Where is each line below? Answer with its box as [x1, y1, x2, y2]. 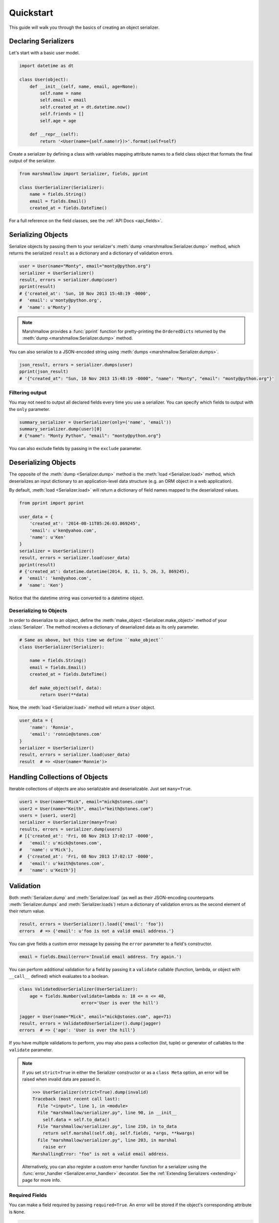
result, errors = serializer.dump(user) [19, 277, 117, 283]
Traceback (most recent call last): [32, 1096, 121, 1102]
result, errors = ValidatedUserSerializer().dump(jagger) [19, 1020, 161, 1026]
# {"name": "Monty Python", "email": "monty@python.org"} [19, 433, 161, 439]
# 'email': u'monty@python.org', [19, 297, 102, 303]
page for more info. [22, 1177, 61, 1183]
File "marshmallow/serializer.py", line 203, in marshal [37, 1137, 177, 1143]
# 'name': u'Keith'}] [19, 867, 77, 873]
